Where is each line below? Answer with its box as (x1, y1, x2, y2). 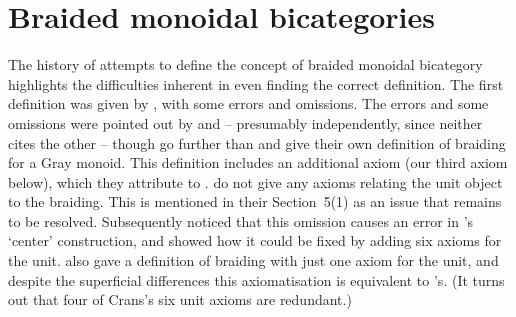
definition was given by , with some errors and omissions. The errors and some (8, 93, 489, 114)
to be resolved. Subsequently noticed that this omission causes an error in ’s (8, 210, 474, 231)
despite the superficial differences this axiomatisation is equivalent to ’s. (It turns (8, 269, 505, 290)
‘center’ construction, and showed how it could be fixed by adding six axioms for (8, 230, 502, 251)
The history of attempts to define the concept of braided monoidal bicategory (8, 54, 483, 75)
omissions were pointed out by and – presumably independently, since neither (8, 112, 483, 133)
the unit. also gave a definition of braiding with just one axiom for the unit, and (8, 250, 499, 271)
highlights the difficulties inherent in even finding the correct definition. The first (8, 73, 504, 94)
